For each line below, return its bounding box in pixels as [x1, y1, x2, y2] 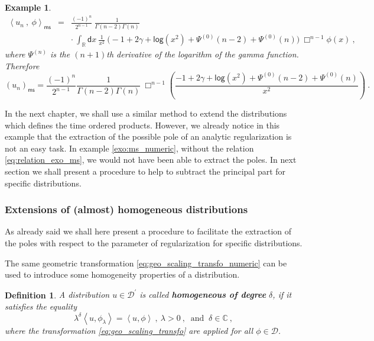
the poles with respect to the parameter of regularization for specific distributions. [5, 237, 303, 249]
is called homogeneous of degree [139, 288, 266, 301]
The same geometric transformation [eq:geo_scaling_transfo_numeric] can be [5, 256, 287, 269]
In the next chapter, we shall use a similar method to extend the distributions [5, 107, 287, 120]
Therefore [5, 59, 40, 72]
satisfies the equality [5, 300, 77, 312]
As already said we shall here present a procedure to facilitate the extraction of [5, 225, 292, 237]
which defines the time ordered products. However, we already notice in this [5, 118, 280, 131]
